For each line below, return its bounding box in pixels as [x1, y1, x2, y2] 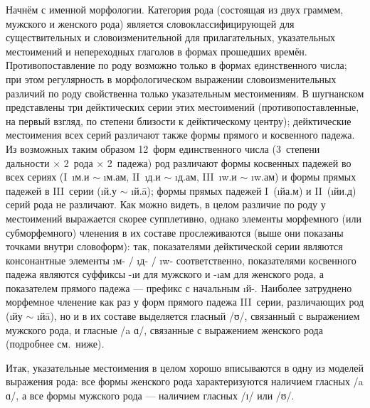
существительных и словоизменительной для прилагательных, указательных [6, 30, 336, 45]
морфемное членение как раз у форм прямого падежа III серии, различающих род [6, 294, 364, 309]
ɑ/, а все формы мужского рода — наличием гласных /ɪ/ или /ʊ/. [6, 388, 295, 403]
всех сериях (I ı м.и [6, 169, 90, 184]
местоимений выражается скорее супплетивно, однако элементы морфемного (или [6, 210, 361, 225]
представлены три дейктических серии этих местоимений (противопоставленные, [6, 100, 359, 114]
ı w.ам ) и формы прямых [251, 169, 356, 184]
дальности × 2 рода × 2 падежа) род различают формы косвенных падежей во [6, 155, 351, 170]
